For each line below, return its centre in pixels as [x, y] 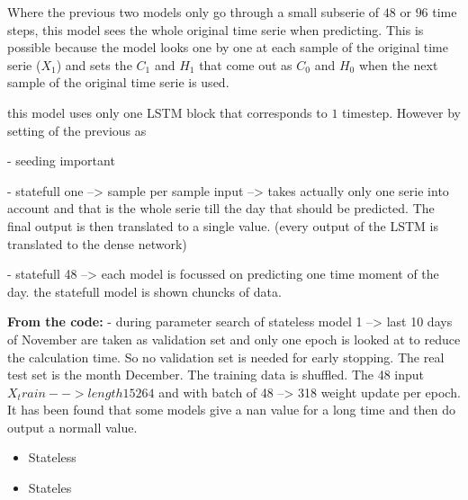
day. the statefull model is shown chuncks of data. [144, 291]
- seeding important [61, 161]
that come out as [246, 64]
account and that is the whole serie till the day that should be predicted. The [221, 208]
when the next [398, 64]
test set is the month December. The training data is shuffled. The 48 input [216, 375]
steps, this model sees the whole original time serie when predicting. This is [216, 29]
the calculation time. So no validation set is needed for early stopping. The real [226, 357]
